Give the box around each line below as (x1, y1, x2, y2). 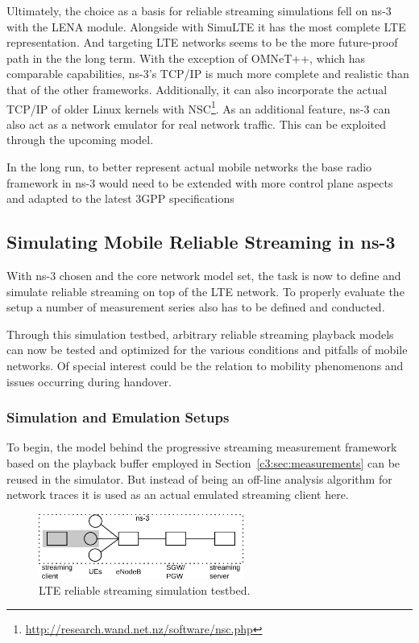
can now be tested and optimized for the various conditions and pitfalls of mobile (6, 341, 408, 358)
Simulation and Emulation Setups (6, 407, 230, 427)
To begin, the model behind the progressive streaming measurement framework (6, 439, 397, 455)
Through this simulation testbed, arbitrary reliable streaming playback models (6, 325, 394, 342)
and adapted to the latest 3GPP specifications (6, 190, 234, 207)
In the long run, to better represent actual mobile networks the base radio (6, 159, 372, 175)
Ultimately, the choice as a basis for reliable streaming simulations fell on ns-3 (6, 2, 392, 19)
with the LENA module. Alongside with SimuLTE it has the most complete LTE (6, 18, 406, 35)
